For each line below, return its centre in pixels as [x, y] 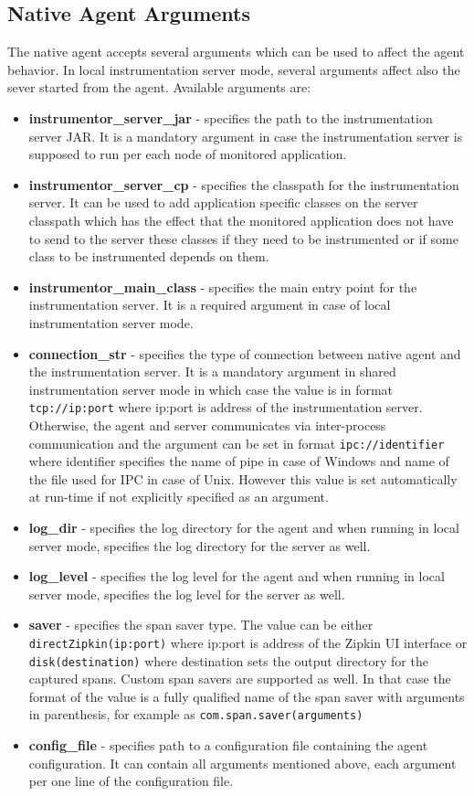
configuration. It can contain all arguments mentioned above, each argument [242, 763]
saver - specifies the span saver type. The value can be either [201, 625]
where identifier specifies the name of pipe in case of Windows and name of [239, 461]
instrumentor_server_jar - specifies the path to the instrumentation [231, 117]
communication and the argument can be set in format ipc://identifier [237, 443]
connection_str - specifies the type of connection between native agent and [245, 353]
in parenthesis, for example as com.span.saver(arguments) [196, 714]
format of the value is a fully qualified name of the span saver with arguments [247, 696]
